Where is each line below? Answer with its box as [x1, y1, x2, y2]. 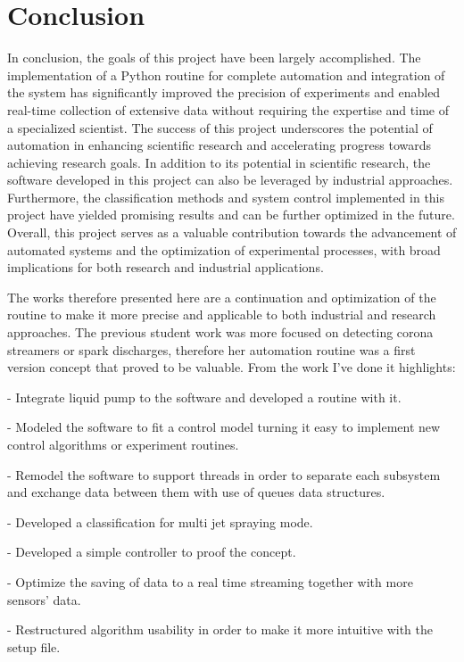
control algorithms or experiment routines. [7, 435, 239, 453]
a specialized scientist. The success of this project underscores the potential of [7, 118, 433, 137]
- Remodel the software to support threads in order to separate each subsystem [7, 465, 441, 484]
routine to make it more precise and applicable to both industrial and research [7, 305, 436, 324]
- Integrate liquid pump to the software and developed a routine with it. [7, 387, 402, 406]
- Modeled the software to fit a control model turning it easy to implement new [7, 418, 441, 436]
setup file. [7, 637, 61, 656]
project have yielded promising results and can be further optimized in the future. [7, 205, 455, 224]
